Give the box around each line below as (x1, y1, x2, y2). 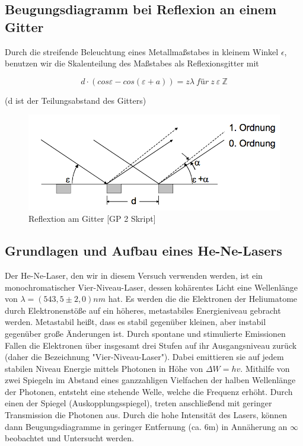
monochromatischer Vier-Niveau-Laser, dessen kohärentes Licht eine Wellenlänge (5, 281, 298, 293)
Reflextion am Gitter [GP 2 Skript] (28, 212, 156, 225)
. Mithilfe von (240, 362, 290, 374)
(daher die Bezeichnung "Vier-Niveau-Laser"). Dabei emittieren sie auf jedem (5, 351, 284, 363)
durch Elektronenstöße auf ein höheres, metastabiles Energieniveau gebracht (5, 304, 281, 316)
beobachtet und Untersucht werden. (5, 432, 134, 444)
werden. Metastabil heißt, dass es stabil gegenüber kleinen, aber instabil (5, 316, 266, 328)
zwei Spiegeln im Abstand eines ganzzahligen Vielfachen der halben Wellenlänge (5, 374, 296, 386)
